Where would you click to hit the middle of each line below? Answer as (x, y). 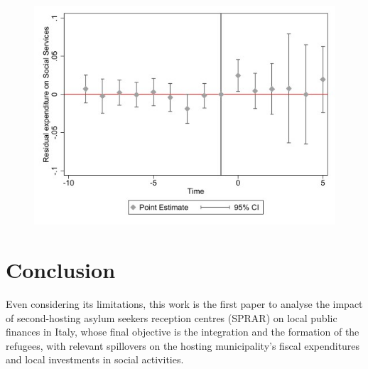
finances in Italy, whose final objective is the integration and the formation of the (183, 332)
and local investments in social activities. (95, 359)
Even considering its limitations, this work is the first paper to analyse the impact (184, 304)
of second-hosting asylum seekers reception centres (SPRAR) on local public (172, 317)
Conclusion (61, 270)
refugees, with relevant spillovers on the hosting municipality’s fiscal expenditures (183, 345)
